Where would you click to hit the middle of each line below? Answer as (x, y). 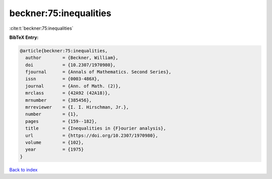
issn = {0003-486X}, (63, 79)
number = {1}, (52, 114)
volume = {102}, (55, 142)
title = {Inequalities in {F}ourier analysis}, (96, 128)
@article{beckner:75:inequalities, (64, 51)
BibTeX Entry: (24, 37)
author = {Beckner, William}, (72, 58)
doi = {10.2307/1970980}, (71, 65)
